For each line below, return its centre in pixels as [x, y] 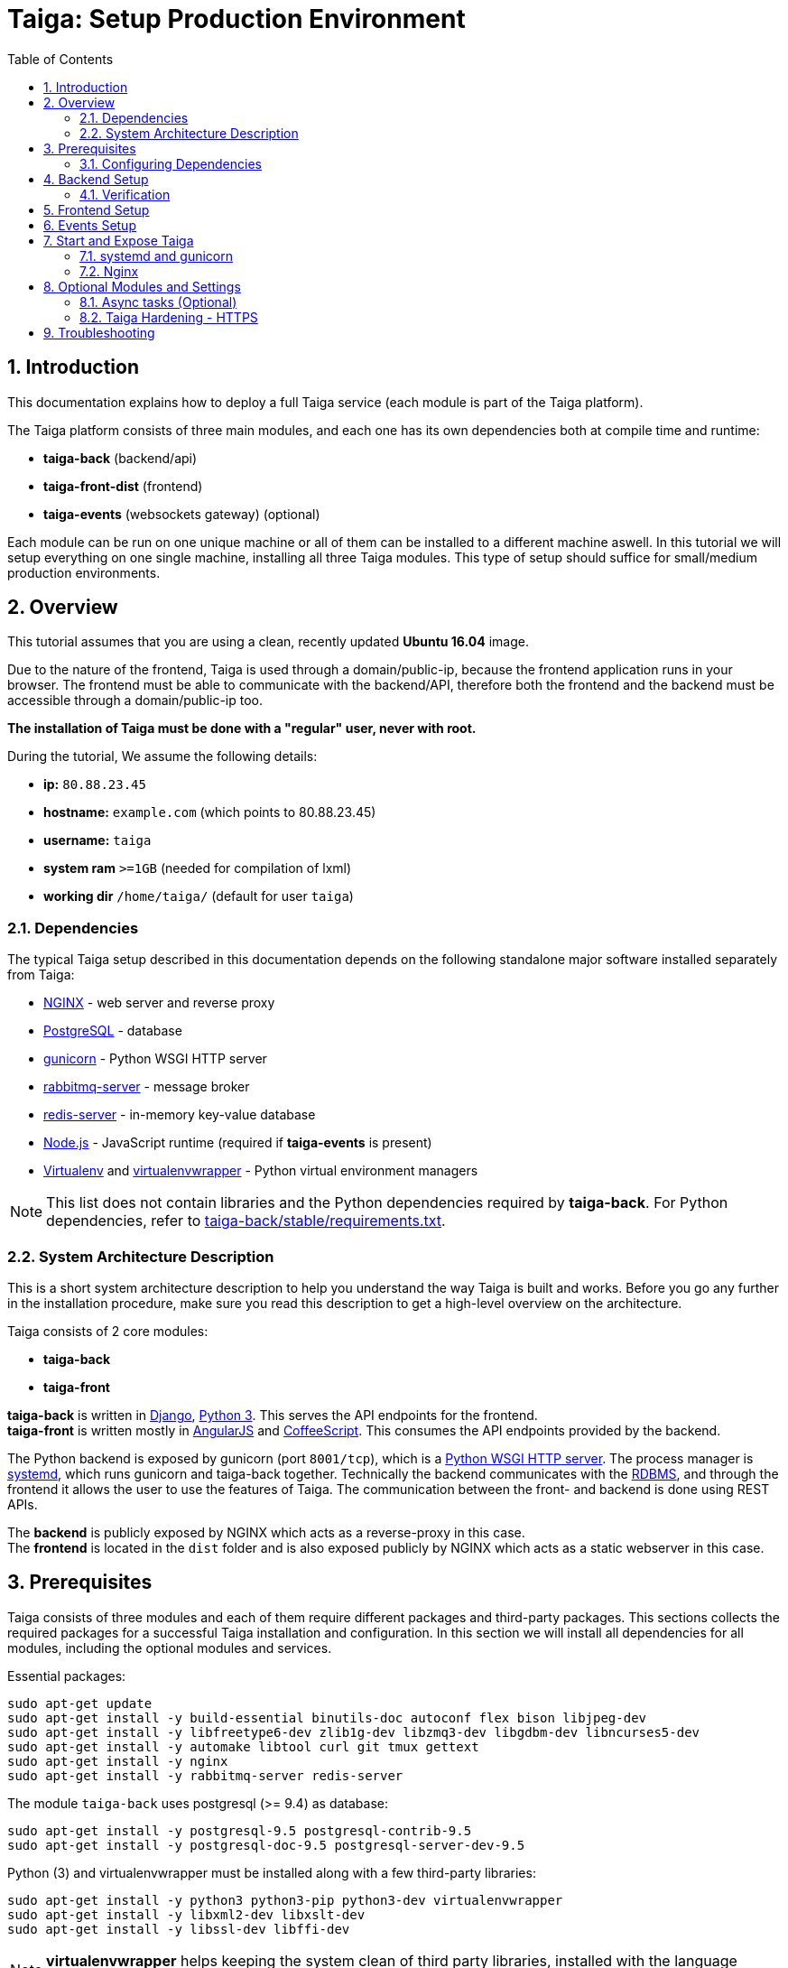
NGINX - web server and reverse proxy [159, 1003]
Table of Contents [60, 59]
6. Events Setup [90, 225]
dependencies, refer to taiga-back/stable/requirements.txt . [246, 1221]
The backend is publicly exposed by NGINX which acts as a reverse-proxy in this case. [266, 1532]
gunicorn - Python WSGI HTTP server [155, 1059]
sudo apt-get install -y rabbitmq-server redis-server [205, 1775]
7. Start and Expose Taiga [119, 240]
